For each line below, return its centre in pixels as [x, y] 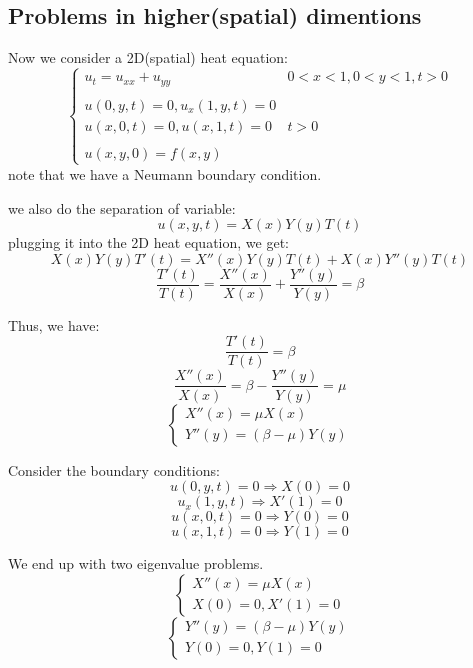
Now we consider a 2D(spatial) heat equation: [148, 57]
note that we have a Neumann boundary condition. [165, 173]
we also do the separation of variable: [122, 207]
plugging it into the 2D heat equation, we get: [148, 242]
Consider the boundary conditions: [114, 469]
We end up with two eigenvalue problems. [136, 563]
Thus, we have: [54, 324]
